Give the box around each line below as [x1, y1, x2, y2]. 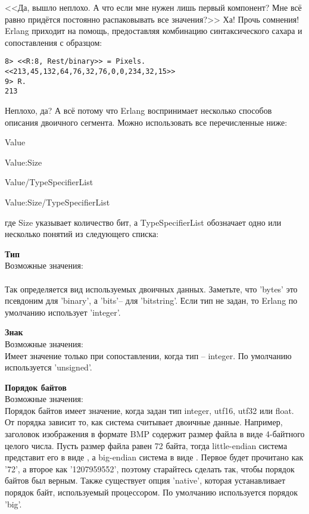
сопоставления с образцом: [5, 36, 102, 48]
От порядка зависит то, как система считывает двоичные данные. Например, [5, 416, 283, 428]
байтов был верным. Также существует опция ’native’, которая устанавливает [5, 474, 286, 487]
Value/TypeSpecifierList [5, 176, 93, 188]
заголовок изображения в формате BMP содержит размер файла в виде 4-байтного [5, 428, 305, 440]
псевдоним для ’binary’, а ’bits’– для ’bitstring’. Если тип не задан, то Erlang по [5, 294, 298, 307]
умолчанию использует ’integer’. [5, 306, 121, 318]
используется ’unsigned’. [5, 361, 92, 373]
